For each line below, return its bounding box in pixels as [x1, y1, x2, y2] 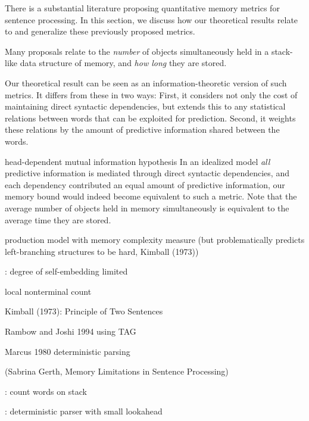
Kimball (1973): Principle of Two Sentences [5, 305, 163, 317]
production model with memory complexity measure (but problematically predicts [5, 233, 305, 246]
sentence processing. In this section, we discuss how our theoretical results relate [5, 13, 298, 26]
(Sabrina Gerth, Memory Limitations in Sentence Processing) [5, 365, 229, 378]
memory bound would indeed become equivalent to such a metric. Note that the [5, 190, 297, 202]
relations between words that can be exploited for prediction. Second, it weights [5, 111, 296, 124]
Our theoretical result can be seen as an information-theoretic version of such [5, 76, 287, 89]
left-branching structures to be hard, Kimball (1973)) [5, 245, 199, 257]
